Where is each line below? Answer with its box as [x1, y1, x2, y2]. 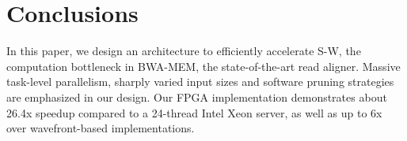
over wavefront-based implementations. [6, 120, 195, 136]
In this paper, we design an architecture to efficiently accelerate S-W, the [6, 43, 361, 59]
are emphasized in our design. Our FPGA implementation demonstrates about [6, 88, 387, 105]
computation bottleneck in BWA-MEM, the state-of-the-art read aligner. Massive [6, 58, 401, 74]
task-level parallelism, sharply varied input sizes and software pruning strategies [6, 73, 394, 90]
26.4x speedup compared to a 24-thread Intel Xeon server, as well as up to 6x [6, 104, 382, 121]
